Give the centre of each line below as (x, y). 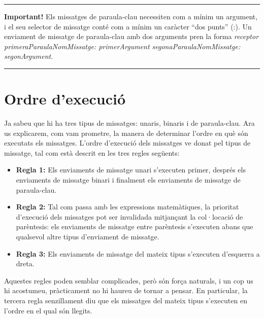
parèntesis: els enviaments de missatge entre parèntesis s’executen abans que (135, 226)
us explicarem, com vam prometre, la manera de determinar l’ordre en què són (126, 133)
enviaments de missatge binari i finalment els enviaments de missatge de (128, 180)
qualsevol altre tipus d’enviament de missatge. (88, 237)
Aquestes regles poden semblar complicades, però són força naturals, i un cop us (129, 280)
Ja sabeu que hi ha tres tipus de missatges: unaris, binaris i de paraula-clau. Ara (129, 123)
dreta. (25, 263)
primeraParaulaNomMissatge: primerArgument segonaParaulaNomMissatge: (122, 46)
